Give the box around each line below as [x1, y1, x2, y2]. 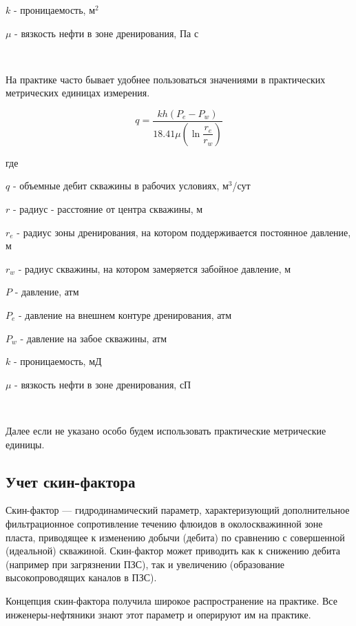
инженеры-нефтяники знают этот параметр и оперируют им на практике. [6, 607, 311, 621]
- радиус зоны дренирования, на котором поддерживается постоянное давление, [17, 225, 351, 239]
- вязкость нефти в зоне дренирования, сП [14, 377, 191, 391]
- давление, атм [14, 284, 79, 299]
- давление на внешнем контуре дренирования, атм [19, 308, 232, 322]
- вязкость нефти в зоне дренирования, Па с [14, 25, 199, 40]
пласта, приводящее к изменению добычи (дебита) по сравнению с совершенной [6, 530, 345, 544]
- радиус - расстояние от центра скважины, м [12, 202, 203, 216]
